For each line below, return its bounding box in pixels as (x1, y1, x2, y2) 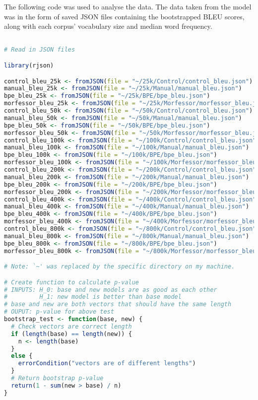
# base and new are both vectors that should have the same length (4, 301, 232, 308)
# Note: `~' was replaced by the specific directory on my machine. (4, 263, 235, 270)
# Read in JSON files (4, 46, 75, 54)
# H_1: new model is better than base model (4, 293, 182, 301)
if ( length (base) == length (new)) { (11, 330, 132, 337)
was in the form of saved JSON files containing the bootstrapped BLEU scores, (4, 11, 245, 21)
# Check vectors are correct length (11, 323, 132, 330)
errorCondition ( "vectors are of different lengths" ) (18, 360, 196, 367)
